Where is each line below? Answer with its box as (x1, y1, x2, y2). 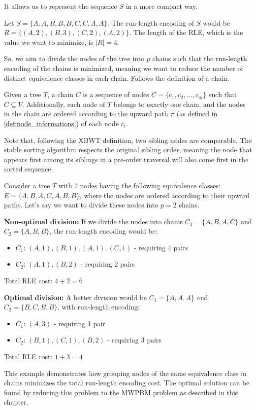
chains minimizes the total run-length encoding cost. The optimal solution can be (4, 377, 250, 388)
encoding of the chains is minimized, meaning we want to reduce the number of (4, 63, 243, 73)
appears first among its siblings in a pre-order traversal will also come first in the (4, 154, 249, 164)
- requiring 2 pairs (80, 259, 135, 269)
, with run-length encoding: (58, 302, 140, 312)
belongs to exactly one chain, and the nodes (113, 99, 246, 109)
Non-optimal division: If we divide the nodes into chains (4, 216, 183, 226)
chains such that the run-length (152, 53, 247, 64)
